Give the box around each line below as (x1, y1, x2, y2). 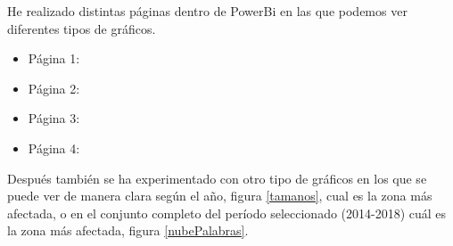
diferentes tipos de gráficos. (7, 19, 156, 37)
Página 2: (28, 78, 80, 97)
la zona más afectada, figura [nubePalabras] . (7, 221, 249, 240)
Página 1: (28, 49, 80, 68)
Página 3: (28, 109, 80, 127)
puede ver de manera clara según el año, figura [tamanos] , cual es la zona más (7, 186, 432, 205)
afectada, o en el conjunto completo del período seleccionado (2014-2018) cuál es (7, 203, 447, 222)
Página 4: (28, 138, 80, 157)
